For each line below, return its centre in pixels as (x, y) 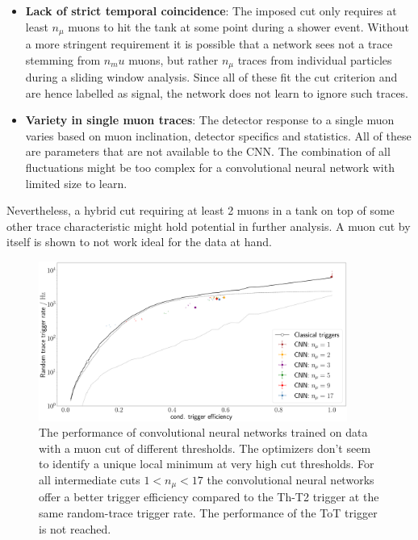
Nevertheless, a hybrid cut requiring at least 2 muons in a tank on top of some (201, 210)
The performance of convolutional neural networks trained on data (203, 432)
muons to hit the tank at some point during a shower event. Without (238, 26)
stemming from (63, 59)
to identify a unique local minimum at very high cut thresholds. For (207, 464)
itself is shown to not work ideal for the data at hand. (139, 242)
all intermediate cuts (90, 479)
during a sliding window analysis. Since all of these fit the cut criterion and (211, 77)
